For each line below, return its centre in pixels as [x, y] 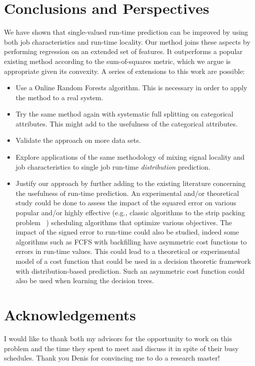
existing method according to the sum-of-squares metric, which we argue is [117, 61]
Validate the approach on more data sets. [78, 140]
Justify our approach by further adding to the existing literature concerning [130, 183]
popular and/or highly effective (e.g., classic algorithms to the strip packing [130, 213]
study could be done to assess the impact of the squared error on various [126, 203]
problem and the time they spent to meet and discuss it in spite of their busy [121, 348]
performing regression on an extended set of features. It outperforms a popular [123, 51]
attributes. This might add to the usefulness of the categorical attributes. [127, 123]
